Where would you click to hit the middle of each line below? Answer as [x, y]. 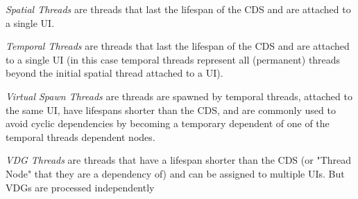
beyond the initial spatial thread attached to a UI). [114, 73]
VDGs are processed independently [80, 187]
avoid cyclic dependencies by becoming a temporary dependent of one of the [168, 123]
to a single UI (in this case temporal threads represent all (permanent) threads [173, 59]
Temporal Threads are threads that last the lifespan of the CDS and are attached [178, 46]
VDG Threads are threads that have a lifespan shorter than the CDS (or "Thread [179, 160]
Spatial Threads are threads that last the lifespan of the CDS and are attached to [178, 9]
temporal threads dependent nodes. [80, 136]
